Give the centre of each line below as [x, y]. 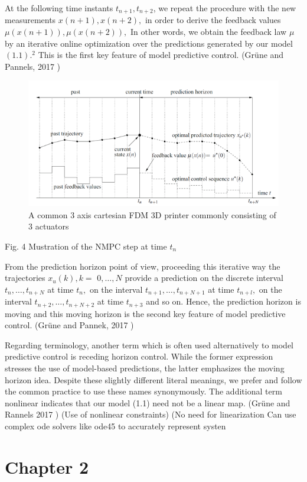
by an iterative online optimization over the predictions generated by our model [149, 43]
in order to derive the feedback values [213, 20]
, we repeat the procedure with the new [225, 8]
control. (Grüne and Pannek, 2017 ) [69, 325]
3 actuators [49, 226]
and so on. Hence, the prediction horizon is [223, 301]
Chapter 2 [47, 466]
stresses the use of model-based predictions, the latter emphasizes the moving [145, 368]
